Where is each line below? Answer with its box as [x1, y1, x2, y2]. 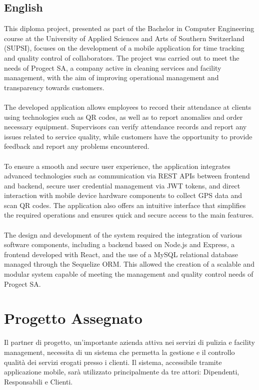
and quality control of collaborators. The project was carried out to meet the [4, 52, 239, 63]
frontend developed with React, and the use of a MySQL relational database [4, 249, 238, 259]
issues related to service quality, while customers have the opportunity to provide [4, 131, 252, 141]
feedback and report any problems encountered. [4, 141, 149, 151]
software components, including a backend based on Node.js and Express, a [4, 239, 235, 250]
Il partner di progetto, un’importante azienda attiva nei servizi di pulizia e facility [4, 337, 255, 347]
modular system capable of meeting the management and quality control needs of [4, 269, 253, 279]
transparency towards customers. [4, 82, 104, 92]
